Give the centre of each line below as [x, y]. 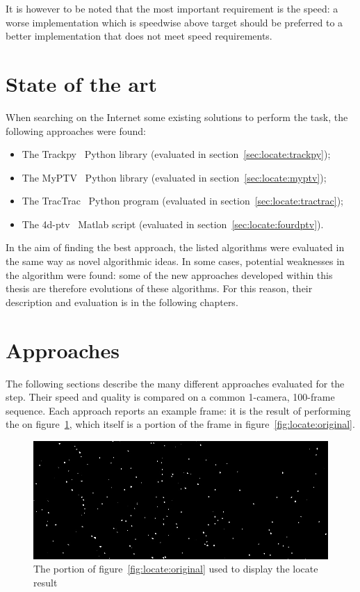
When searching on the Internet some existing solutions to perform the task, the [177, 117]
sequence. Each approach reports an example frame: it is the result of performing [178, 410]
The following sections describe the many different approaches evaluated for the [175, 383]
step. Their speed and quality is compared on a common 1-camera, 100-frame [170, 397]
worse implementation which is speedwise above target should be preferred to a [174, 22]
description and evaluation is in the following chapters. [122, 302]
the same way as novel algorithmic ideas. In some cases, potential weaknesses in [175, 261]
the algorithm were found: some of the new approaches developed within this [169, 274]
